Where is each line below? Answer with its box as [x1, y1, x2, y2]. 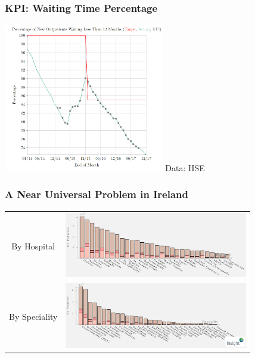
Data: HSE [165, 161, 205, 174]
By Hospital [11, 239, 55, 252]
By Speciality [9, 310, 58, 323]
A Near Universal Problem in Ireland [5, 187, 188, 202]
